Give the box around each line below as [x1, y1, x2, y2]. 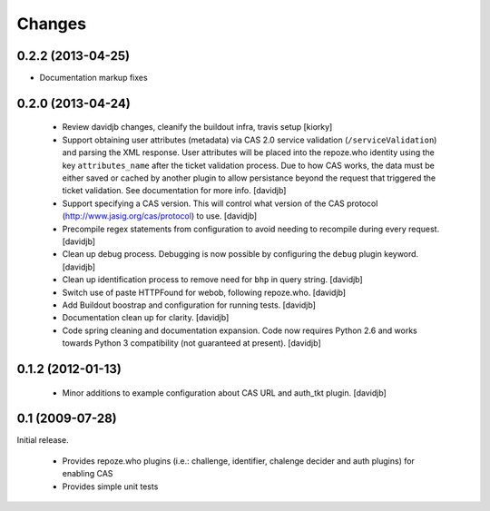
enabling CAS [62, 468, 113, 479]
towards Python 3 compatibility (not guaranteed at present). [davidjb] [62, 338, 321, 349]
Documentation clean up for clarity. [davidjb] [62, 312, 230, 323]
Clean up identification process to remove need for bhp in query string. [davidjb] [62, 274, 363, 285]
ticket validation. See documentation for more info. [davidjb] [62, 185, 287, 196]
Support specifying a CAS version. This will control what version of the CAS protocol [62, 198, 378, 209]
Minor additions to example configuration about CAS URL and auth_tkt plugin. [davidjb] [62, 387, 387, 398]
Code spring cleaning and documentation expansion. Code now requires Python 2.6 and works [62, 325, 417, 336]
